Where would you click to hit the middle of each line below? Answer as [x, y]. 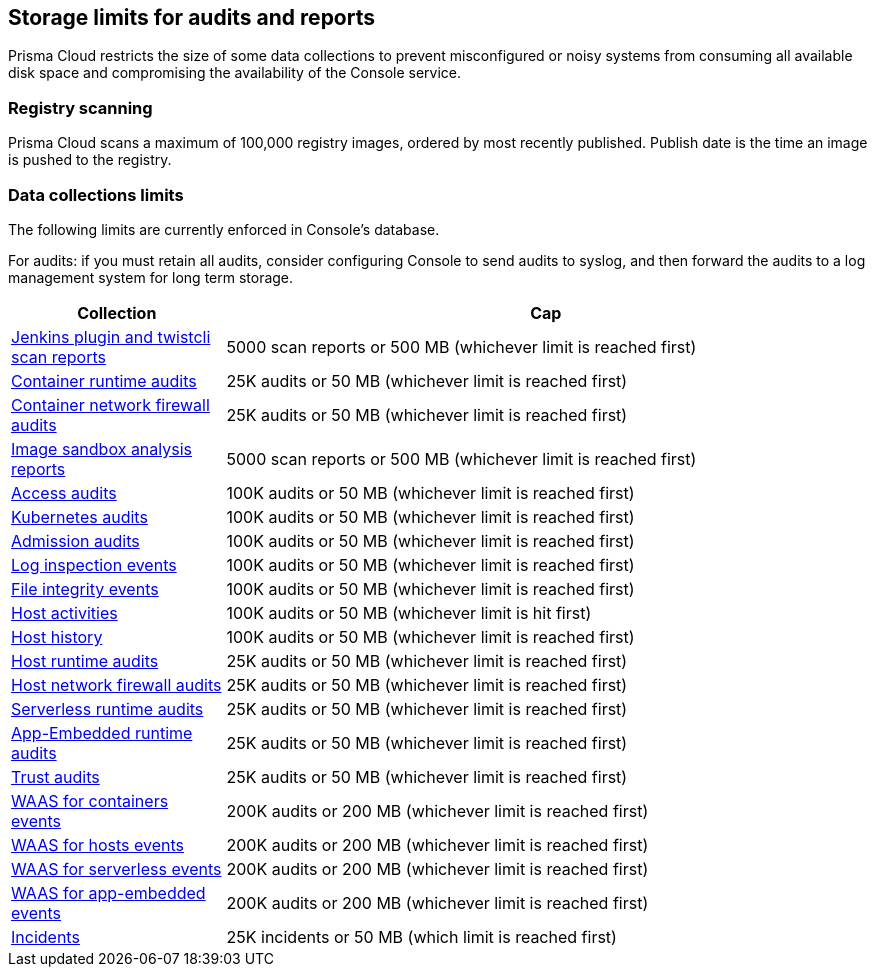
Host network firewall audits [116, 684]
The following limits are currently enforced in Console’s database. [224, 229]
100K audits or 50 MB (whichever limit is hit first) [409, 612]
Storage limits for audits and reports [192, 17]
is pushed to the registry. [90, 160]
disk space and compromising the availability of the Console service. [235, 73]
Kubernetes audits [79, 516]
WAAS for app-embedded [108, 892]
